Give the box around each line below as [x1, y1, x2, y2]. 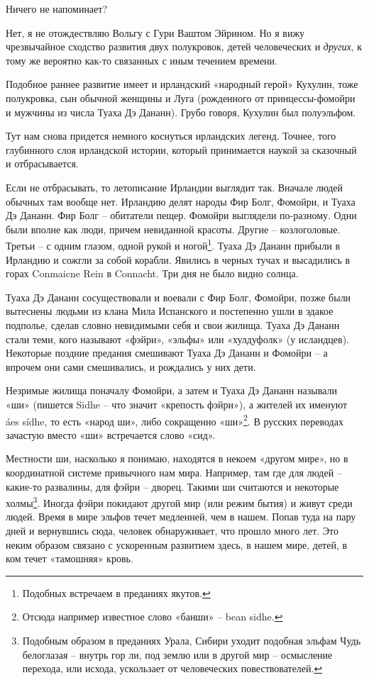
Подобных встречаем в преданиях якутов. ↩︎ [22, 585, 211, 600]
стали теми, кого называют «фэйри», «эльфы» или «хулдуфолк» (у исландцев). [6, 331, 349, 346]
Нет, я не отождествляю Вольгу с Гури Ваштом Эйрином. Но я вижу [6, 25, 305, 40]
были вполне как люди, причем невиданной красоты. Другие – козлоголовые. [6, 221, 341, 236]
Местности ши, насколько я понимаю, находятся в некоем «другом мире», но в [6, 451, 348, 466]
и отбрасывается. [6, 156, 79, 171]
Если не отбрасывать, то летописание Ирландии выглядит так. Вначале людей [6, 179, 343, 194]
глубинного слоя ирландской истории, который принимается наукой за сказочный [6, 142, 357, 157]
